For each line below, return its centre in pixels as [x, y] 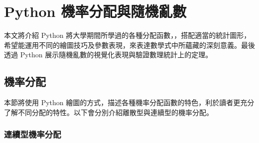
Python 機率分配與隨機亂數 [95, 11]
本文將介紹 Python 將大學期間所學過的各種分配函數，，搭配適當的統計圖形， [128, 35]
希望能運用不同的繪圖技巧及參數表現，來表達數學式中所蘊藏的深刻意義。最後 [129, 45]
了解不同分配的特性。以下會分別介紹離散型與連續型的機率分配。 [109, 112]
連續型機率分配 [33, 134]
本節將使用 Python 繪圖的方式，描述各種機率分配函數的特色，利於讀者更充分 [129, 102]
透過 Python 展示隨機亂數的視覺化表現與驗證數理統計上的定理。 [108, 55]
